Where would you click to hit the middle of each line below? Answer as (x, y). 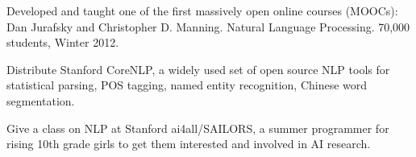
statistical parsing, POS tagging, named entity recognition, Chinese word (187, 85)
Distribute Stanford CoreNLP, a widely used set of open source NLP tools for (198, 69)
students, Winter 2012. (63, 42)
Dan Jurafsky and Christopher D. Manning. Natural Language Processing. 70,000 (208, 26)
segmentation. (41, 100)
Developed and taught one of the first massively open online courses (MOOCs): (202, 10)
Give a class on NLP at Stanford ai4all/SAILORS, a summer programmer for (198, 128)
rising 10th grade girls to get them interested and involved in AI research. (189, 144)
